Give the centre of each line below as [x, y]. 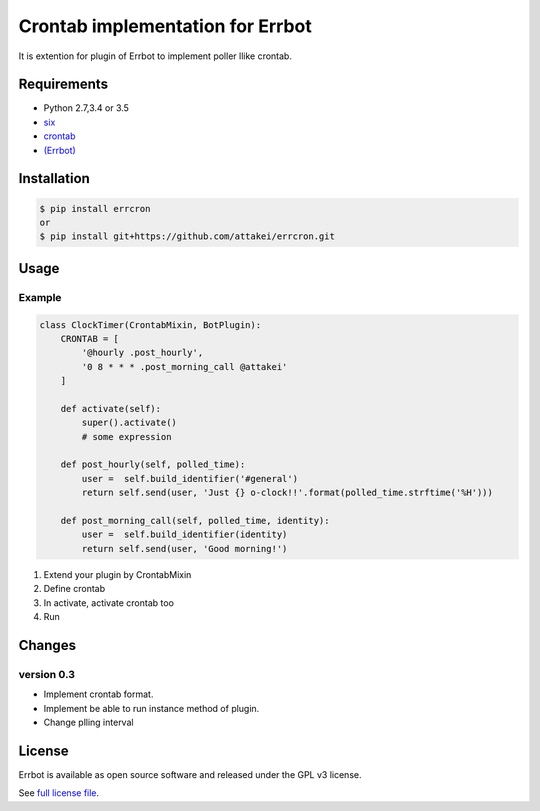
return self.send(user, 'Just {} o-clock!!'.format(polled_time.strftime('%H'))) [287, 493]
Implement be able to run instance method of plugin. [151, 708]
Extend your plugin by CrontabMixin [117, 574]
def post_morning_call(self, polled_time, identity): [195, 521]
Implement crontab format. [98, 694]
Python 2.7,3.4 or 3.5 [86, 108]
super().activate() [129, 423]
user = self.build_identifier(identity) [184, 534]
